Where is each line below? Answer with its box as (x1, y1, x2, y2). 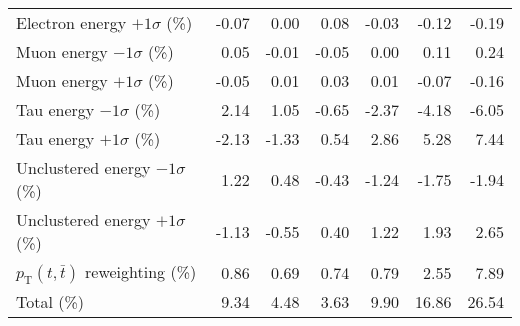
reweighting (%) (85, 260, 197, 283)
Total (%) (16, 290, 85, 314)
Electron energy (16, 11, 127, 34)
